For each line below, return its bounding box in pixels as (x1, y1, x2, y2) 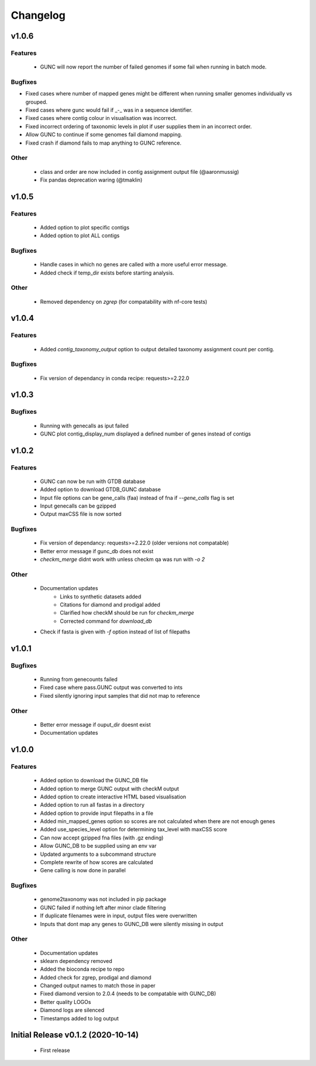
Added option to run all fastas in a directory (40, 801, 145, 808)
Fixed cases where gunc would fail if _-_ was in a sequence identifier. (25, 107, 193, 114)
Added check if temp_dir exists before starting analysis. (40, 269, 174, 276)
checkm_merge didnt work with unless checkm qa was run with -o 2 (40, 556, 205, 563)
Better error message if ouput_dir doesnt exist (40, 721, 152, 728)
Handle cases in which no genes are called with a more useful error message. (40, 261, 228, 268)
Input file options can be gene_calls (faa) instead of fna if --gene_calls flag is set (40, 494, 235, 501)
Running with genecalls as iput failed (40, 422, 129, 429)
